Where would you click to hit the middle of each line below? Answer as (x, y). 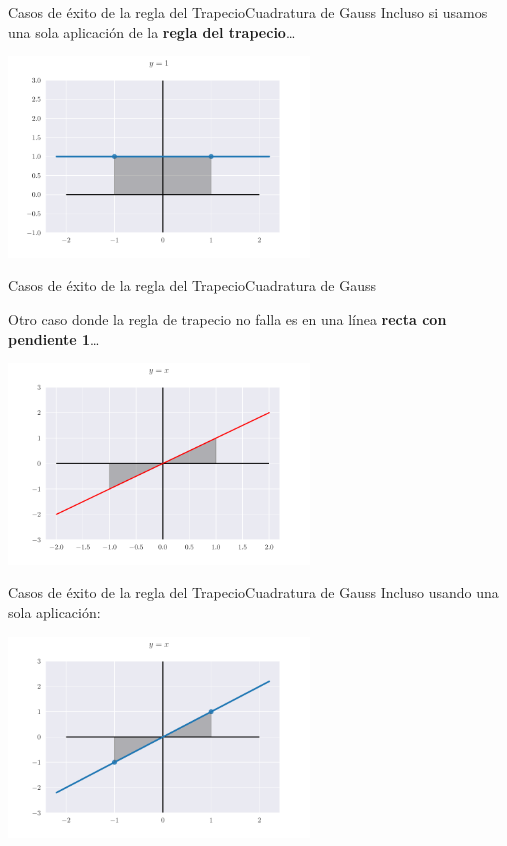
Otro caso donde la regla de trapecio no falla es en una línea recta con (227, 318)
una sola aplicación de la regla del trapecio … (152, 31)
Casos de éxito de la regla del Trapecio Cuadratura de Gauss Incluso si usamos (248, 12)
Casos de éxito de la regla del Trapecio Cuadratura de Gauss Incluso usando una (253, 592)
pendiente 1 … (54, 338)
